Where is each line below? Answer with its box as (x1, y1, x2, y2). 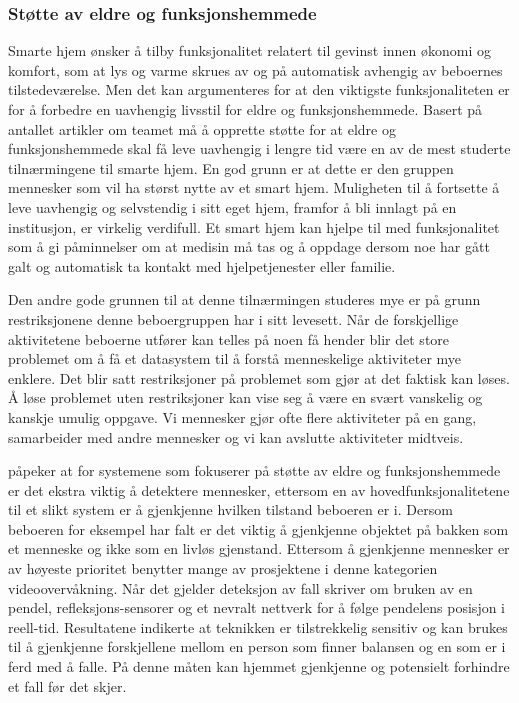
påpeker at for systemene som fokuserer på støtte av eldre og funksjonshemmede (8, 460, 501, 481)
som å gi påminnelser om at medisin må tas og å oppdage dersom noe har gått (8, 236, 490, 257)
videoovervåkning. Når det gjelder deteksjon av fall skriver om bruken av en (8, 577, 473, 598)
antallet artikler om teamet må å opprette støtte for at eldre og (8, 118, 396, 139)
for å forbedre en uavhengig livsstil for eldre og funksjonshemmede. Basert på (8, 99, 483, 119)
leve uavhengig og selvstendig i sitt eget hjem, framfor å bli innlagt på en (8, 196, 457, 217)
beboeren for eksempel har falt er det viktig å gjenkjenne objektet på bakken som (8, 518, 509, 539)
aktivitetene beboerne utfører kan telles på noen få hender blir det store (8, 328, 450, 349)
